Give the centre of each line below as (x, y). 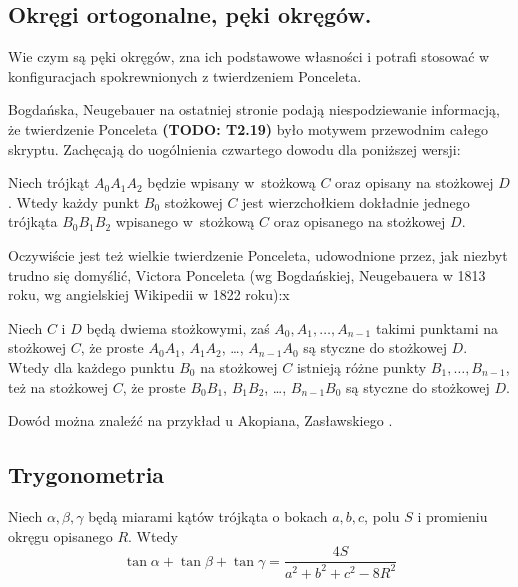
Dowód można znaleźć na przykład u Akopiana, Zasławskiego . (200, 420)
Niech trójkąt (49, 182)
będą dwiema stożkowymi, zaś (178, 327)
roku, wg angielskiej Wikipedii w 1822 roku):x (149, 294)
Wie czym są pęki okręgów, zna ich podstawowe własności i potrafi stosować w (249, 56)
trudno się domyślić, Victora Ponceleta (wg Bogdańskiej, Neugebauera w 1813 (247, 274)
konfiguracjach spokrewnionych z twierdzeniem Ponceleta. (185, 75)
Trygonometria (86, 474)
